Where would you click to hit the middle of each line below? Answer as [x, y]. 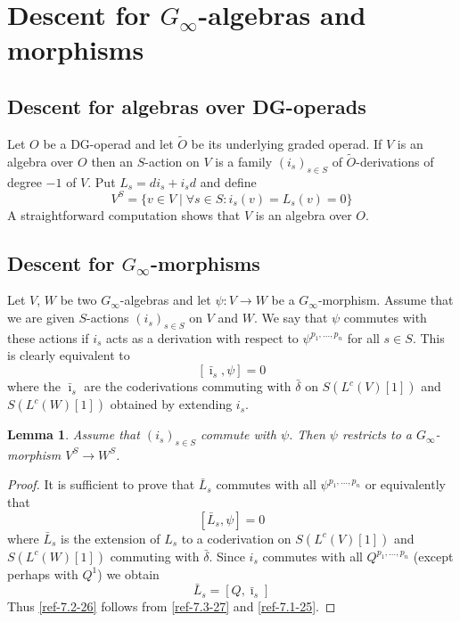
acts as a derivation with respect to [202, 337]
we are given [41, 318]
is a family [244, 161]
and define [228, 181]
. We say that [291, 318]
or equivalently [405, 484]
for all [363, 337]
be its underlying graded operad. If [287, 143]
